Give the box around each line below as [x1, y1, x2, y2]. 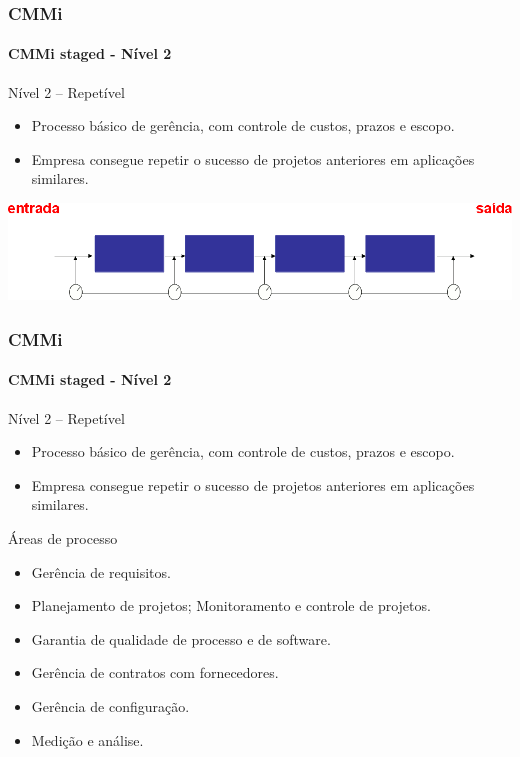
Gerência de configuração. [31, 695, 190, 716]
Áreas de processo [8, 527, 118, 548]
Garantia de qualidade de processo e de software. [31, 628, 331, 649]
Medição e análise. [31, 729, 144, 750]
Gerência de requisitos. [31, 561, 171, 582]
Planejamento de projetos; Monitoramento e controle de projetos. [31, 595, 431, 616]
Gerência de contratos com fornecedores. [31, 662, 279, 683]
